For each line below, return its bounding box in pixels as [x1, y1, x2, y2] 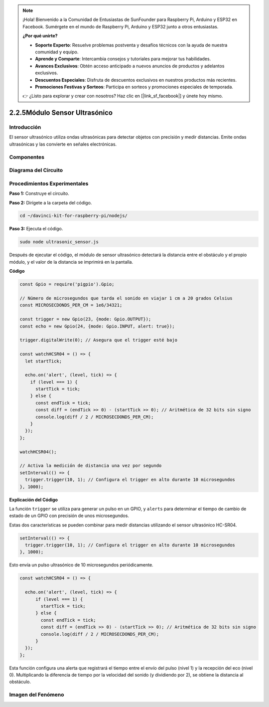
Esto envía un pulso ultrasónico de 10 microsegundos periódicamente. [9, 562, 154, 568]
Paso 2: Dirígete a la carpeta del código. [9, 199, 92, 205]
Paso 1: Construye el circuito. [9, 190, 69, 196]
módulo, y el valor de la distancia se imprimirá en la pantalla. [9, 259, 134, 265]
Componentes [9, 154, 45, 161]
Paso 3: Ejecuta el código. [9, 226, 63, 232]
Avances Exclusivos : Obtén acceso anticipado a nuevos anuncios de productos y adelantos [35, 63, 225, 69]
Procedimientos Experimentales [9, 180, 89, 187]
